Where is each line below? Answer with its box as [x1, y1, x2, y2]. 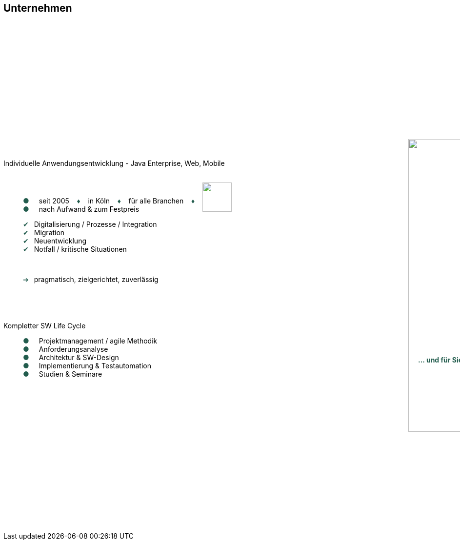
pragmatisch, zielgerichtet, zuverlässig [34, 275, 159, 284]
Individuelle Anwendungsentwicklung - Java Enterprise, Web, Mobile [3, 159, 225, 168]
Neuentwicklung [34, 237, 86, 245]
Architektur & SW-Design [39, 353, 119, 362]
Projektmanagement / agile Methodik [39, 337, 158, 345]
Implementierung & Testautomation [39, 362, 151, 370]
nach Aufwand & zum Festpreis [39, 205, 140, 214]
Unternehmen [3, 2, 72, 14]
